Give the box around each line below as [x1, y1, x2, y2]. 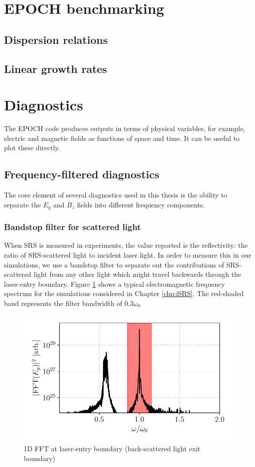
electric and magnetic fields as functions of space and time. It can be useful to [4, 133, 240, 143]
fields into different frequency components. [76, 199, 205, 209]
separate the [4, 199, 41, 209]
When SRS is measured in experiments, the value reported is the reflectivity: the [4, 240, 248, 250]
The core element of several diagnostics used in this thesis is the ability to [4, 190, 227, 200]
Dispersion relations [4, 32, 108, 47]
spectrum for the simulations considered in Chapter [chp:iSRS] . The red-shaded [4, 288, 244, 299]
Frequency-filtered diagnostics [4, 167, 159, 182]
